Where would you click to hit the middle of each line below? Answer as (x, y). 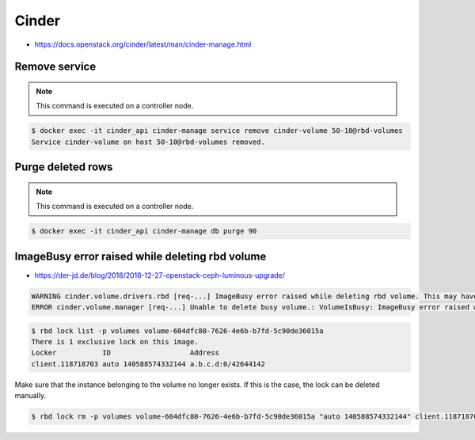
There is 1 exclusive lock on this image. (115, 341)
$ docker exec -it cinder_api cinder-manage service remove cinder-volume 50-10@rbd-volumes (217, 131)
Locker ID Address (125, 353)
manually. (30, 396)
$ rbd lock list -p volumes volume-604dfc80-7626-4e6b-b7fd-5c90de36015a (177, 331)
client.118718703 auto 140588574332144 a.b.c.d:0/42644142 (148, 364)
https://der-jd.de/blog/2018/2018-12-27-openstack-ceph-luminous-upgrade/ (160, 275)
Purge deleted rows (64, 167)
